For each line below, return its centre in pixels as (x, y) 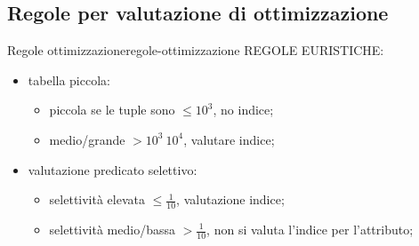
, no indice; (243, 110)
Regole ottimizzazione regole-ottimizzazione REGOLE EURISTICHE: (196, 50)
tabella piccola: (69, 79)
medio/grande (87, 139)
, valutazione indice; (230, 199)
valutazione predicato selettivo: (113, 169)
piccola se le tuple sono (112, 110)
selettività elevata (97, 199)
